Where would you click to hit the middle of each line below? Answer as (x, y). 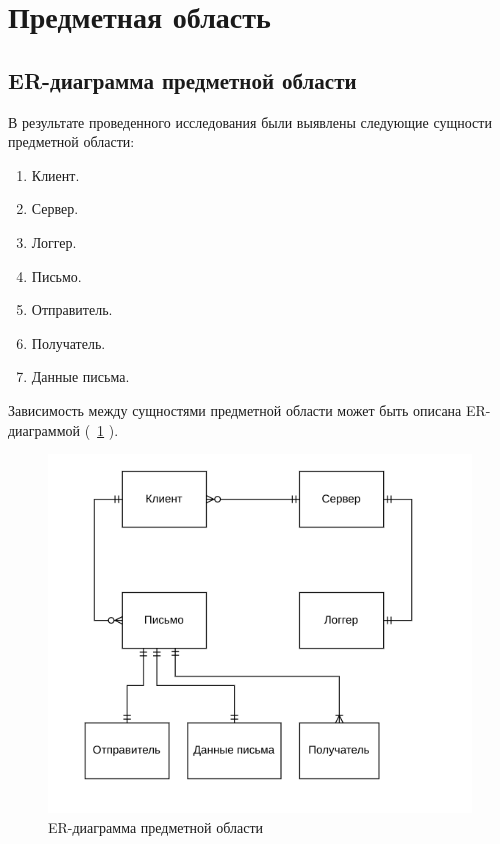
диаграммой (44, 429)
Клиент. (55, 174)
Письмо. (56, 275)
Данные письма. (80, 376)
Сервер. (55, 208)
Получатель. (68, 342)
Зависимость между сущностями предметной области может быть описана (235, 409)
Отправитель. (72, 309)
